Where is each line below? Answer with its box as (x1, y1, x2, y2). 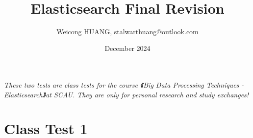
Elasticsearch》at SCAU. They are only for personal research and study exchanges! (4, 89, 249, 99)
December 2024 (104, 43, 151, 53)
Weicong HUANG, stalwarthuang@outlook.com (56, 26, 199, 37)
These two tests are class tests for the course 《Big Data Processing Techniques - (4, 80, 244, 90)
